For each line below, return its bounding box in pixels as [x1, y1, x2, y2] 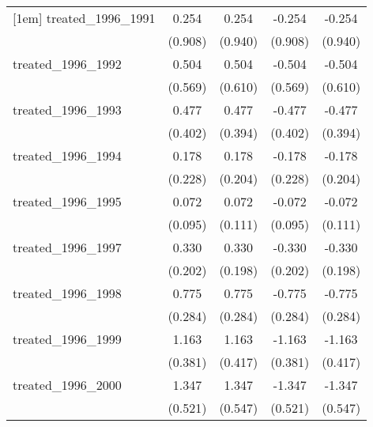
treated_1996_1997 [13, 238, 122, 256]
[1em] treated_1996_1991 [13, 9, 156, 27]
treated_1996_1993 [13, 100, 122, 119]
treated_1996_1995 [13, 192, 122, 210]
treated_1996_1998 [13, 284, 122, 302]
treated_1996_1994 [13, 146, 122, 164]
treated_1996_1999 [13, 330, 122, 348]
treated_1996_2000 [13, 376, 122, 394]
